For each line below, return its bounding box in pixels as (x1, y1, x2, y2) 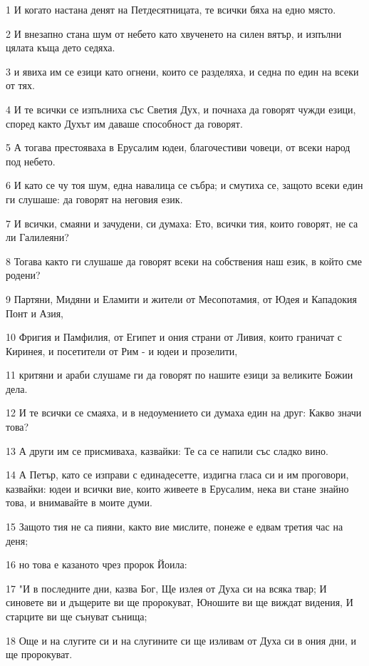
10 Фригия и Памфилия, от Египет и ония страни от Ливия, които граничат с (6, 329, 343, 344)
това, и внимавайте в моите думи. (6, 495, 152, 510)
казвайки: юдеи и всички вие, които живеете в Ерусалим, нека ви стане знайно (6, 481, 349, 496)
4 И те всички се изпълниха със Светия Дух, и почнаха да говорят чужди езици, (6, 101, 356, 116)
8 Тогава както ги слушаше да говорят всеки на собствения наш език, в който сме (6, 253, 362, 268)
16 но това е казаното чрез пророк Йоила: (6, 557, 187, 572)
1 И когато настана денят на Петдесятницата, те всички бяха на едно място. (6, 2, 336, 16)
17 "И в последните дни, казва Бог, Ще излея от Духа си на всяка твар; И (6, 580, 327, 595)
